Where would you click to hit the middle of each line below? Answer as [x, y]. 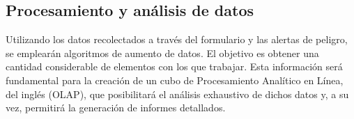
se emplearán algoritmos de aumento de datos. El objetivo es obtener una [162, 53]
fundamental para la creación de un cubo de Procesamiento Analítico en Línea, [175, 80]
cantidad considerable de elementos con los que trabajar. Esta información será [174, 66]
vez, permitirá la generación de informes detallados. [116, 108]
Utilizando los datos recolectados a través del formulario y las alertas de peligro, [177, 39]
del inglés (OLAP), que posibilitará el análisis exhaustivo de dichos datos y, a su [177, 94]
